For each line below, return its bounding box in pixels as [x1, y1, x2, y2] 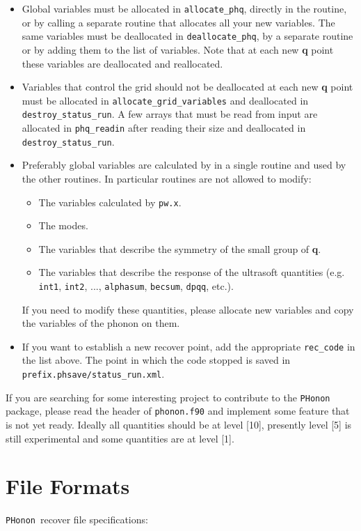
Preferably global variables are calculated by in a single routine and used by [22, 157, 346, 172]
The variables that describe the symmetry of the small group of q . [38, 241, 321, 256]
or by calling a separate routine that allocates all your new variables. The [22, 15, 335, 29]
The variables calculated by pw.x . [38, 194, 182, 209]
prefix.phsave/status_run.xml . [22, 367, 165, 381]
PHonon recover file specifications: [6, 512, 148, 527]
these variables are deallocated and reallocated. [22, 56, 223, 70]
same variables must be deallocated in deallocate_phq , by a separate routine [22, 29, 353, 43]
